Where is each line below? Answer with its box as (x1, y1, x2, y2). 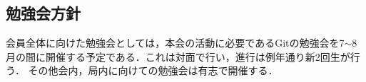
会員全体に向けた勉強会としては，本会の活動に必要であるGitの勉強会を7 (6, 35, 345, 50)
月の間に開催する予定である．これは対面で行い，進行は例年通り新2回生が (6, 49, 350, 64)
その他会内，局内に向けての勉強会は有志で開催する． (28, 63, 278, 78)
